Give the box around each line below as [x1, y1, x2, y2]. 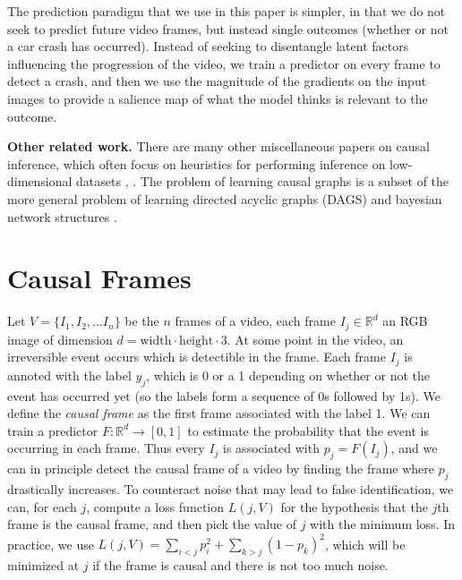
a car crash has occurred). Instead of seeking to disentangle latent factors [7, 37, 409, 55]
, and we [390, 439, 438, 457]
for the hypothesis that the [280, 497, 428, 516]
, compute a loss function [86, 497, 225, 516]
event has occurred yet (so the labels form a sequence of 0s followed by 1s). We [7, 386, 441, 405]
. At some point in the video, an [227, 329, 404, 348]
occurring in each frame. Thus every [7, 439, 205, 457]
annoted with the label [7, 365, 132, 384]
